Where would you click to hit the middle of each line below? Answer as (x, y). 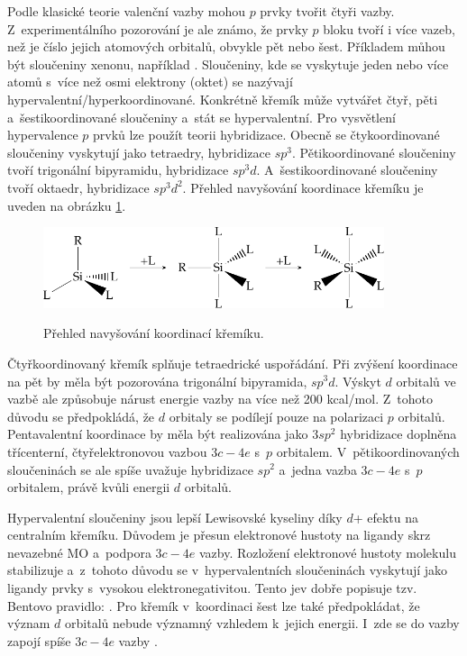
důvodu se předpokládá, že (81, 416)
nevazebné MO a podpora (79, 552)
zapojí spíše (39, 640)
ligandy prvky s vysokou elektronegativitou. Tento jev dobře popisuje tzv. (212, 588)
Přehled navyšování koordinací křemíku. (154, 333)
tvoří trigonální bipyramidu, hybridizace (118, 170)
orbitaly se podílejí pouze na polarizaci (276, 416)
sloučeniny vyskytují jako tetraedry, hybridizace (139, 152)
